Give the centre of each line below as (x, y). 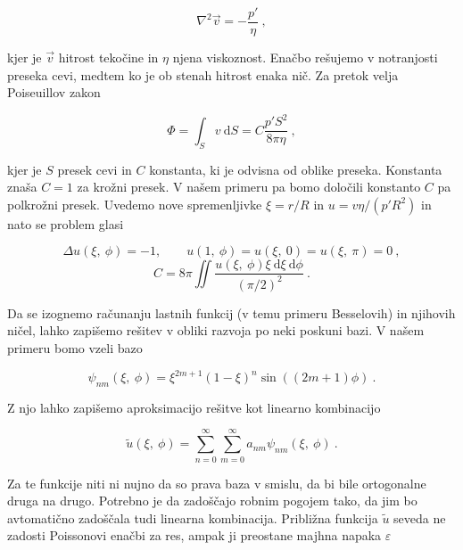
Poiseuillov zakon (54, 92)
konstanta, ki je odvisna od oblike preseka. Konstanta (296, 169)
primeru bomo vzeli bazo (75, 347)
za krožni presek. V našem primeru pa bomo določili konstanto (249, 187)
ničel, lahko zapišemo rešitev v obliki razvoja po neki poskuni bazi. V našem (216, 330)
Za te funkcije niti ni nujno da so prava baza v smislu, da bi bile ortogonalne (217, 483)
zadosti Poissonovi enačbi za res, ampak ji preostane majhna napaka (194, 535)
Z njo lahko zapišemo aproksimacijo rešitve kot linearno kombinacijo (194, 407)
